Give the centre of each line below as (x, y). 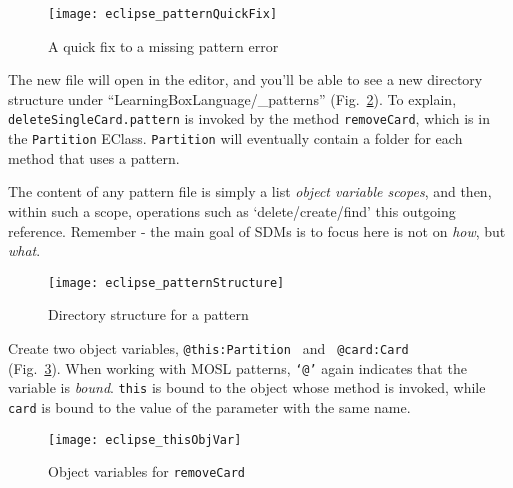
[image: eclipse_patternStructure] (166, 282)
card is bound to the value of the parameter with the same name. (209, 406)
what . (24, 250)
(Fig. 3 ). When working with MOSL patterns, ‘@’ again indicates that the (237, 367)
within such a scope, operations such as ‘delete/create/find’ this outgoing (232, 210)
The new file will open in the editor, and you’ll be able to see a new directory (245, 79)
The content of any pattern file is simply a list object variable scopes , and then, (250, 191)
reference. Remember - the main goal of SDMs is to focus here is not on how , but (257, 230)
